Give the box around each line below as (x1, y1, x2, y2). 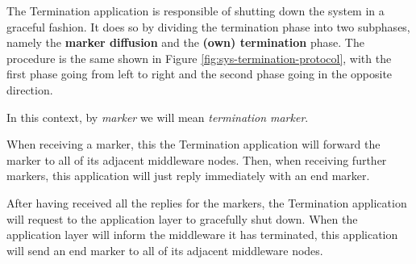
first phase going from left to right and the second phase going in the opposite (6, 65, 393, 82)
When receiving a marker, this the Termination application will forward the (6, 136, 381, 153)
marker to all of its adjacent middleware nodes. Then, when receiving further (6, 151, 387, 168)
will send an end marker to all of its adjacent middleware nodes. (6, 241, 323, 258)
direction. (6, 81, 53, 98)
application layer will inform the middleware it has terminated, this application (6, 226, 398, 243)
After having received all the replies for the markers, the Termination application (6, 194, 407, 211)
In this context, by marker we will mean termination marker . (6, 108, 309, 125)
